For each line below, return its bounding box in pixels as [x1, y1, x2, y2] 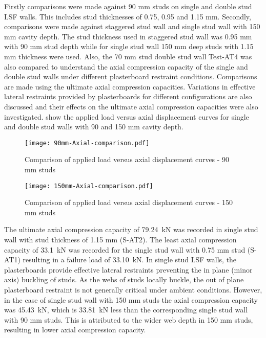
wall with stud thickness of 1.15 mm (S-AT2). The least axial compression [4, 234, 237, 244]
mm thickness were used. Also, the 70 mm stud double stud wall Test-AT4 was [4, 51, 252, 61]
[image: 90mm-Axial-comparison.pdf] [25, 139, 150, 147]
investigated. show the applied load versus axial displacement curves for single [4, 111, 249, 122]
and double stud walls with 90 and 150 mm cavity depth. [4, 121, 183, 132]
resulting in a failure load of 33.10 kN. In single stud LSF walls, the [23, 254, 237, 265]
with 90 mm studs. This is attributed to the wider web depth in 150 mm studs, [4, 314, 253, 325]
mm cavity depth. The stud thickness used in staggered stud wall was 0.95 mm [4, 31, 252, 41]
